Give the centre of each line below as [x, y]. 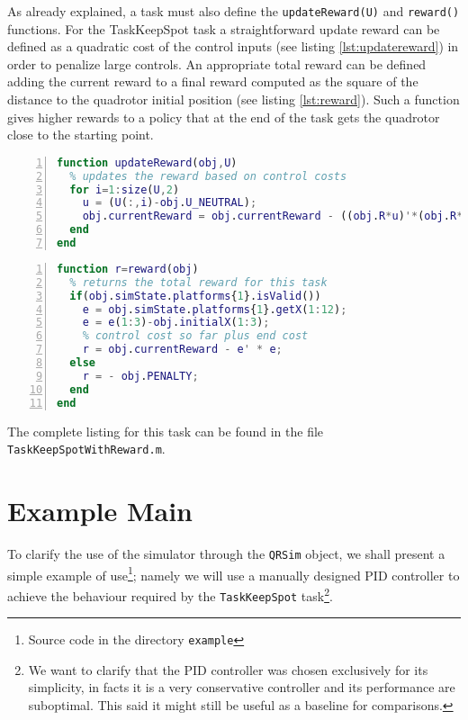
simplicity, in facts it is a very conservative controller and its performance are [242, 687]
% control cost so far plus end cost [195, 336]
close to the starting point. [81, 135]
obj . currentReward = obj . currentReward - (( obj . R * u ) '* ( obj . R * [273, 216]
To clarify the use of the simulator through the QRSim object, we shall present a [226, 553]
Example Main [100, 510]
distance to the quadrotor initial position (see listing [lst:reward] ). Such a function [234, 99]
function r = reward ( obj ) [128, 269]
